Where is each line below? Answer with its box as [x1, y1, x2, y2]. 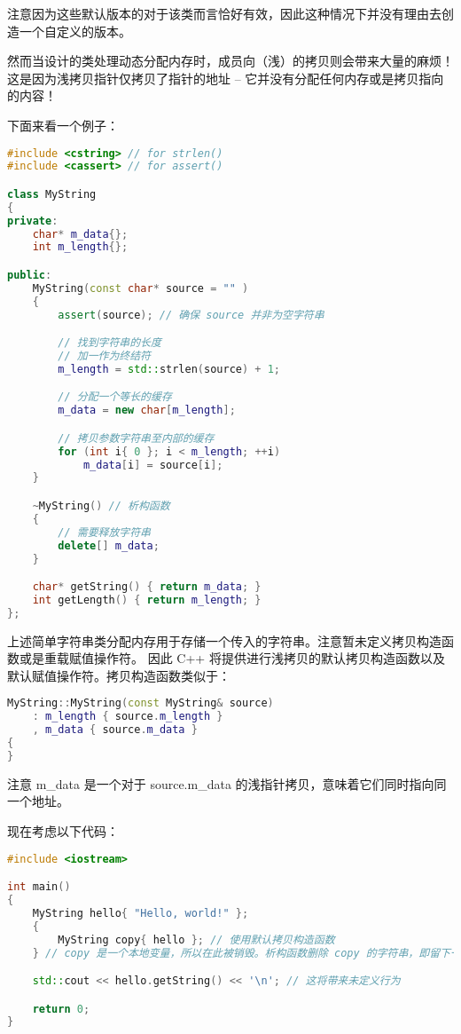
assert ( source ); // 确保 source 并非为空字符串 [58, 308, 324, 321]
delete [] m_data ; [58, 539, 160, 552]
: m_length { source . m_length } [32, 710, 223, 723]
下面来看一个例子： [7, 115, 119, 134]
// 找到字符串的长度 [58, 336, 161, 350]
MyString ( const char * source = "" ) [32, 281, 249, 295]
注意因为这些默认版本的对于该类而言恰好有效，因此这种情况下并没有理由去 [7, 4, 441, 22]
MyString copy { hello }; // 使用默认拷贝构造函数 [58, 933, 335, 946]
